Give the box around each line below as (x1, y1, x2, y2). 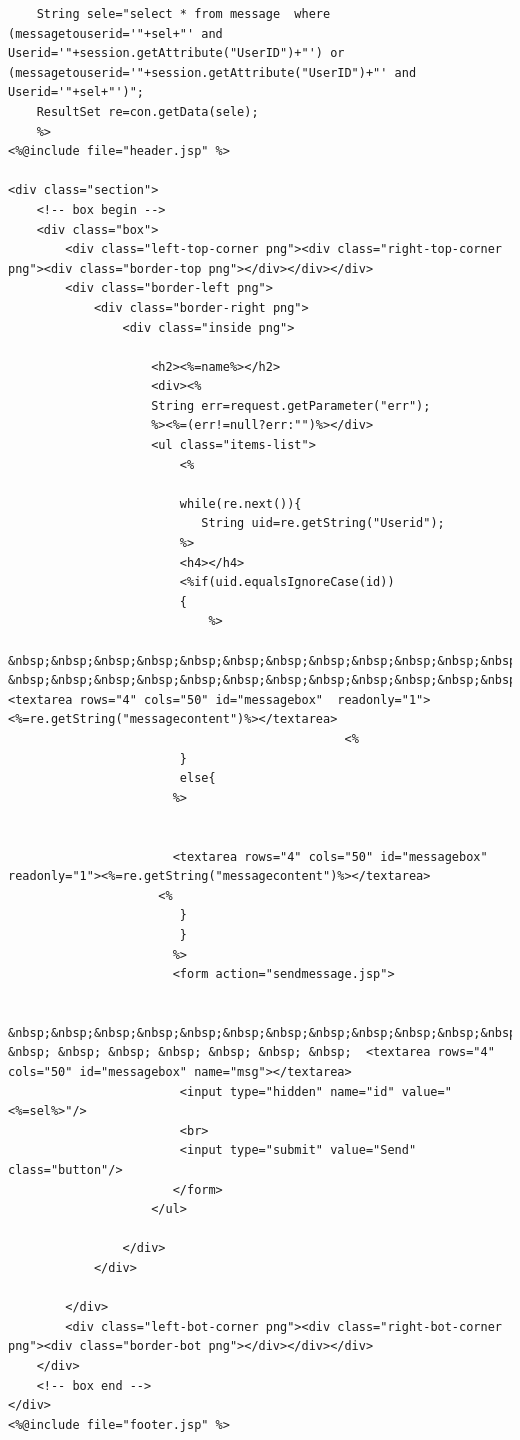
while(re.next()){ (179, 496, 302, 511)
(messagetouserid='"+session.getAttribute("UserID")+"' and (8, 65, 417, 80)
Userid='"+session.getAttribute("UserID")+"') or (8, 46, 345, 61)
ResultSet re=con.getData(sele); (36, 104, 259, 119)
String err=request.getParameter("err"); (151, 398, 431, 413)
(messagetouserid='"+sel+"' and (8, 26, 223, 41)
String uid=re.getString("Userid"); (201, 516, 445, 531)
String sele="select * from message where (36, 7, 331, 21)
